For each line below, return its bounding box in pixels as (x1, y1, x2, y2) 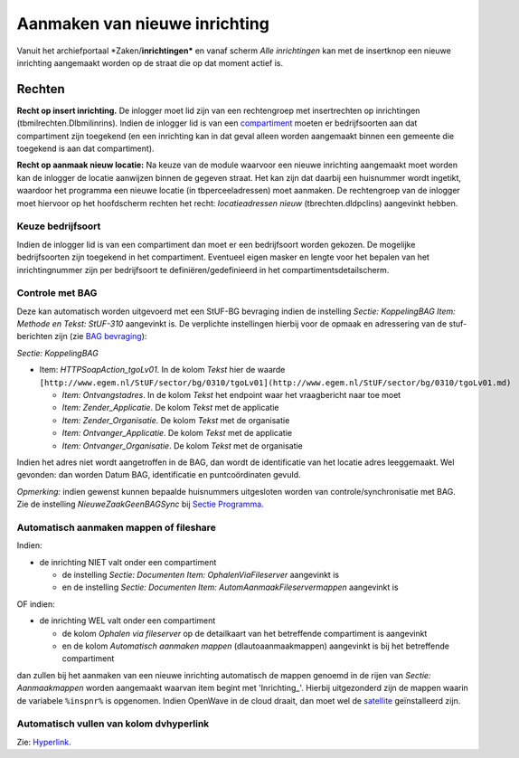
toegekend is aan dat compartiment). (16, 143, 155, 154)
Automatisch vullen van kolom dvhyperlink (16, 717, 210, 730)
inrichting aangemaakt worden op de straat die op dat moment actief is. (16, 57, 284, 68)
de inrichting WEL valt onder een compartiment (39, 615, 216, 626)
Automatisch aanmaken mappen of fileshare (16, 521, 216, 534)
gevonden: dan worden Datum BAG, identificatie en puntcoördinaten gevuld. (16, 469, 302, 480)
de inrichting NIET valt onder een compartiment (39, 556, 217, 567)
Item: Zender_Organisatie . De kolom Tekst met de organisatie (61, 414, 290, 425)
